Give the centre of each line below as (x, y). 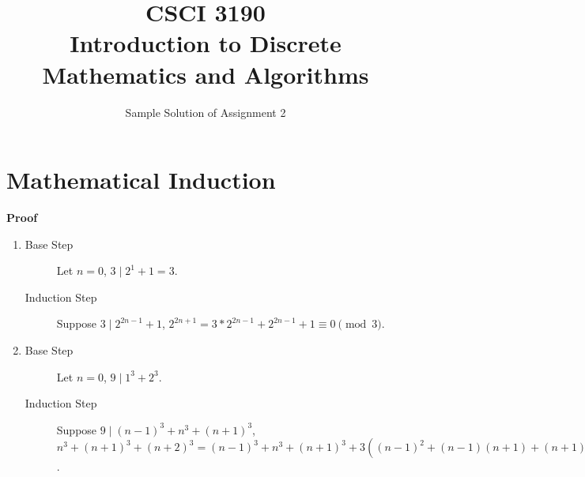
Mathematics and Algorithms (206, 74)
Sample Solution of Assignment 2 (206, 112)
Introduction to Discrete (206, 43)
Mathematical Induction (141, 180)
